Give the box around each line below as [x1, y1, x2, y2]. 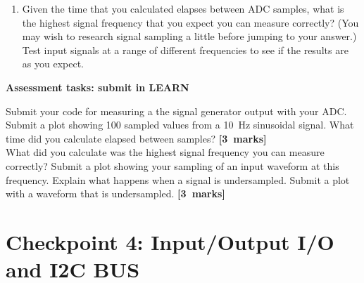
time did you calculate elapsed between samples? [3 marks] [6, 131, 267, 145]
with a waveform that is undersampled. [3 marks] [6, 186, 225, 201]
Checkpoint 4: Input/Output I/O [6, 227, 334, 256]
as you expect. [22, 56, 84, 71]
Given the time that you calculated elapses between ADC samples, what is [22, 1, 344, 15]
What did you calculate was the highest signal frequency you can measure [6, 145, 325, 159]
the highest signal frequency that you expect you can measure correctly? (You [22, 15, 359, 29]
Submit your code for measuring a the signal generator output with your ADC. [6, 103, 347, 118]
